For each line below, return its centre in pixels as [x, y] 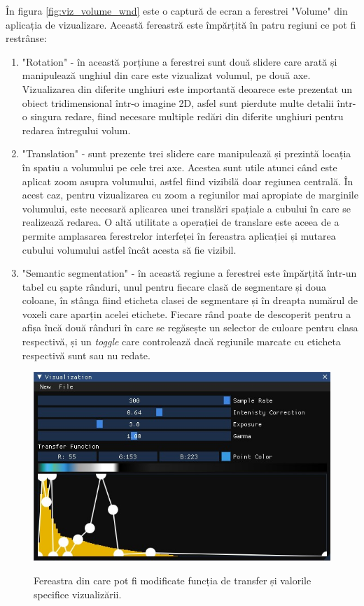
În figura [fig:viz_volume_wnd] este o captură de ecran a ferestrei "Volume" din [177, 10]
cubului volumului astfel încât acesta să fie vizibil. [129, 249]
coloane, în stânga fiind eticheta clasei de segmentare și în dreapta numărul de [190, 300]
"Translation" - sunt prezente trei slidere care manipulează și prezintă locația [187, 153]
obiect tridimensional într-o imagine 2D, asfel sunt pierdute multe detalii [178, 102]
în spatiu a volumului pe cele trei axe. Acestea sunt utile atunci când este [180, 167]
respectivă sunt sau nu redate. [86, 355]
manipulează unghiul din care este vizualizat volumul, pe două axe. [166, 75]
